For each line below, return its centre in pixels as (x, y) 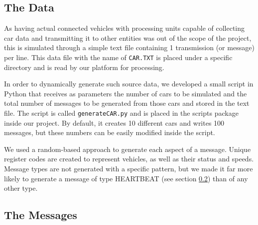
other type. (21, 188)
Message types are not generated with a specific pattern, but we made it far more (129, 169)
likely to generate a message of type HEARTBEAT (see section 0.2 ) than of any (126, 178)
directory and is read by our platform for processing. (84, 67)
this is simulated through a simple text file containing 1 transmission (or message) (129, 47)
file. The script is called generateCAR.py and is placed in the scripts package (121, 113)
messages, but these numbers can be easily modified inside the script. (110, 132)
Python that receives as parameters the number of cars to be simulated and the (126, 93)
